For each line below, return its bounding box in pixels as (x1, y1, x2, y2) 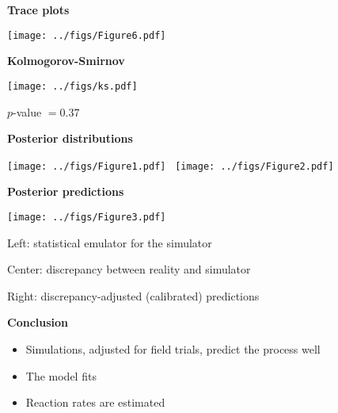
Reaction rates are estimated (25, 394, 165, 411)
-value (13, 103, 42, 120)
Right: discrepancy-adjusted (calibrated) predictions (7, 287, 260, 304)
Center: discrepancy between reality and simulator (7, 261, 251, 277)
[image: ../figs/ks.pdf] (7, 80, 138, 92)
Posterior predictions (7, 183, 124, 200)
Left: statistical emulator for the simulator (7, 234, 212, 250)
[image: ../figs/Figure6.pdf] (7, 29, 166, 41)
